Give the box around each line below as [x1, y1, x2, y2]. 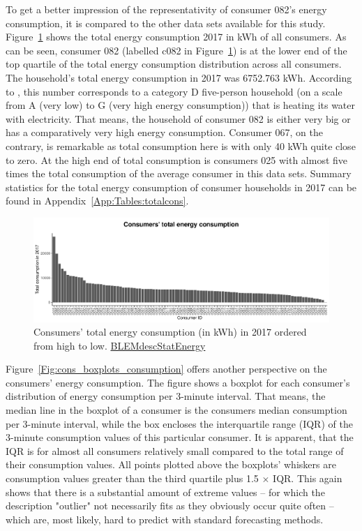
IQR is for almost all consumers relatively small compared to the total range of [6, 443, 344, 458]
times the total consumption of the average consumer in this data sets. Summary [6, 166, 352, 181]
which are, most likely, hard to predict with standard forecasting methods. [6, 511, 324, 526]
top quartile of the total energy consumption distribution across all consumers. [6, 57, 342, 71]
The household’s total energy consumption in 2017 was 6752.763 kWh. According [6, 70, 352, 84]
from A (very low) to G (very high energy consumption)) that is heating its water [6, 98, 356, 112]
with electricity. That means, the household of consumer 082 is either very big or [6, 111, 351, 126]
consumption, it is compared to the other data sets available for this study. [6, 15, 326, 30]
